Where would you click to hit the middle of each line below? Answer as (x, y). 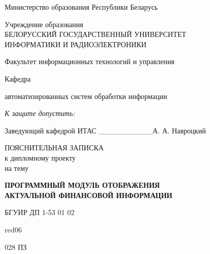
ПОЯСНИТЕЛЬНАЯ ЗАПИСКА (54, 148)
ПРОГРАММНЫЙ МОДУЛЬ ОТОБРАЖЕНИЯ (82, 185)
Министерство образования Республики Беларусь (81, 7)
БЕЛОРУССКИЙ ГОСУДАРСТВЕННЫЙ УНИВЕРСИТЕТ (96, 34)
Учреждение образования (44, 24)
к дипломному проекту (40, 157)
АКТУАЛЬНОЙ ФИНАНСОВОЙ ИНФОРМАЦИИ (89, 195)
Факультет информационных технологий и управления (90, 61)
